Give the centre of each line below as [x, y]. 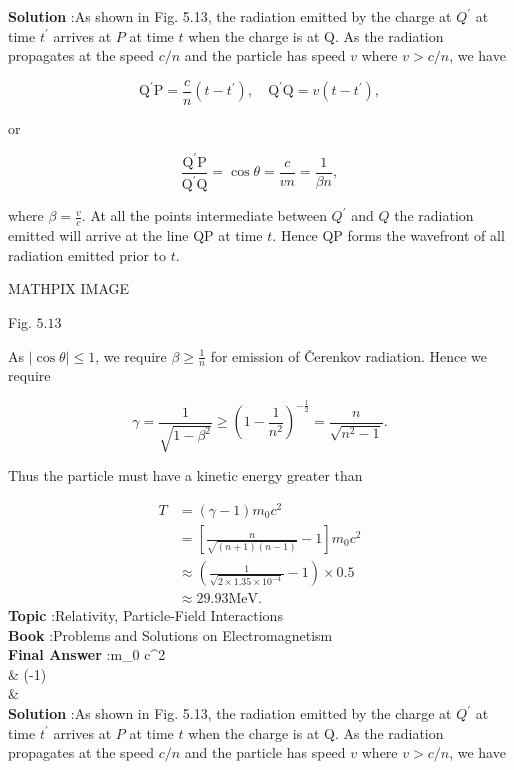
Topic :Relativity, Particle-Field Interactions [145, 615]
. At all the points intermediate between [204, 215]
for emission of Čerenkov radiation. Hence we [348, 355]
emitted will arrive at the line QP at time [135, 235]
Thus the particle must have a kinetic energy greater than [185, 475]
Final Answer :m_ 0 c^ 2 [87, 654]
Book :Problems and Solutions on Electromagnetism [170, 634]
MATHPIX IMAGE [69, 288]
